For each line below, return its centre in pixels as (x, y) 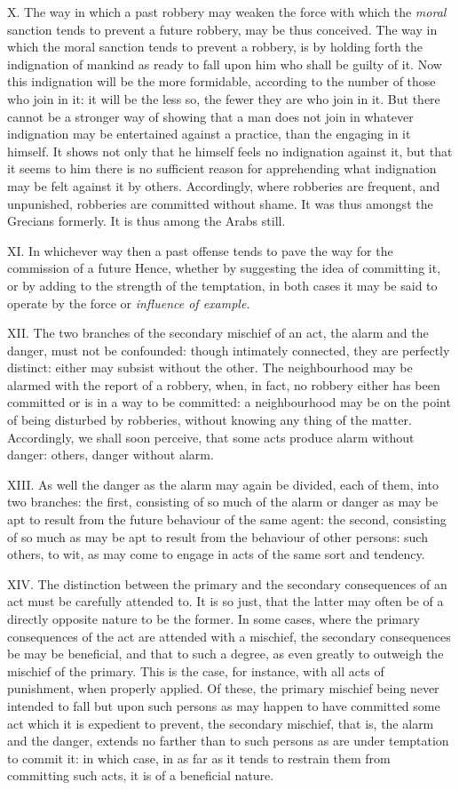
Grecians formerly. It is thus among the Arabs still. (146, 221)
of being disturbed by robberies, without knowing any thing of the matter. (210, 420)
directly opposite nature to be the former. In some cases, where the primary (214, 618)
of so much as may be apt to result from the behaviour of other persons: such (218, 536)
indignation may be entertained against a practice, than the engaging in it (209, 134)
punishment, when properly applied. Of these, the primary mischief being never (223, 688)
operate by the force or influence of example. (129, 303)
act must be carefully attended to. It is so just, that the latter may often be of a (226, 601)
